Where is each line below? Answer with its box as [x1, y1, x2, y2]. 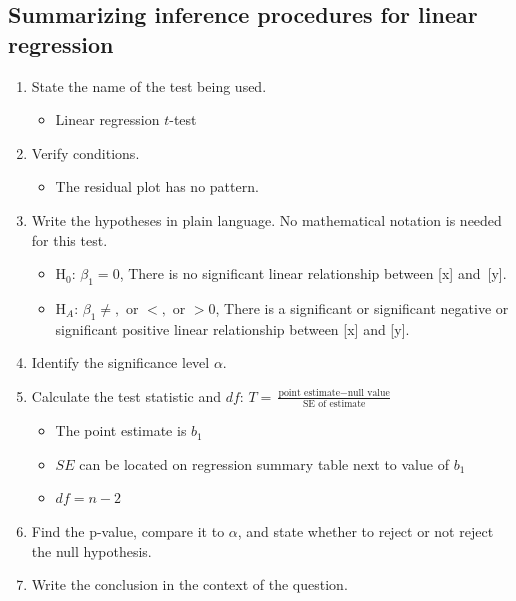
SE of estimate [302, 399, 366, 410]
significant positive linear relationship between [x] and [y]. [55, 318, 410, 339]
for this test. [31, 229, 108, 250]
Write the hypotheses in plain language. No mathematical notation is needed [31, 209, 502, 230]
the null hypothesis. [31, 540, 152, 561]
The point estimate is [55, 420, 187, 441]
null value [347, 387, 390, 398]
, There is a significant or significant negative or [215, 297, 509, 318]
